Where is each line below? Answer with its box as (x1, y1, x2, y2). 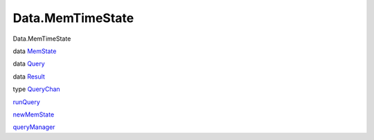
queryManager (12, 123, 55, 131)
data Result (12, 72, 45, 81)
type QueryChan (12, 85, 60, 93)
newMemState (12, 110, 55, 119)
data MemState (12, 47, 57, 55)
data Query (12, 59, 45, 68)
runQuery (12, 97, 41, 106)
